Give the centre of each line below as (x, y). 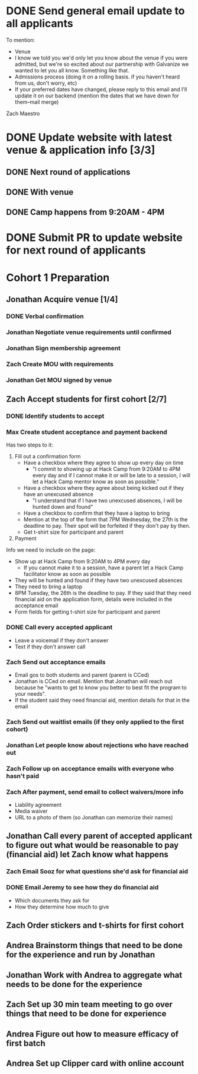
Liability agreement (38, 804)
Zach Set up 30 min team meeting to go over (89, 1005)
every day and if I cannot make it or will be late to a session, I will (111, 476)
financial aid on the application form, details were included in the (93, 599)
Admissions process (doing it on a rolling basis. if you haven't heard (97, 77)
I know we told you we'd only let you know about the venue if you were (101, 58)
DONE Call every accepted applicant (59, 628)
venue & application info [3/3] (81, 150)
